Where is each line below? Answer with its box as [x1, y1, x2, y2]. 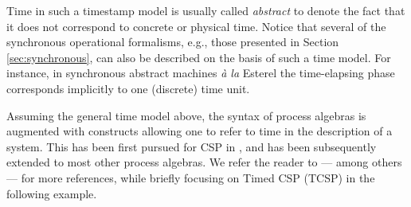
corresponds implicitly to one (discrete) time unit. [6, 80, 250, 96]
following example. [6, 185, 97, 201]
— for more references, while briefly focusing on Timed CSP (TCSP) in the [6, 169, 375, 186]
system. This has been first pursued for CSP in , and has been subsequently [6, 138, 377, 154]
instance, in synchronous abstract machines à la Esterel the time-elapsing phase [6, 64, 395, 81]
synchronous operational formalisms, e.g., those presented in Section [6, 33, 339, 50]
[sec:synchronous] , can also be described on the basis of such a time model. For [6, 49, 391, 65]
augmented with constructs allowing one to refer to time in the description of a [6, 123, 393, 139]
